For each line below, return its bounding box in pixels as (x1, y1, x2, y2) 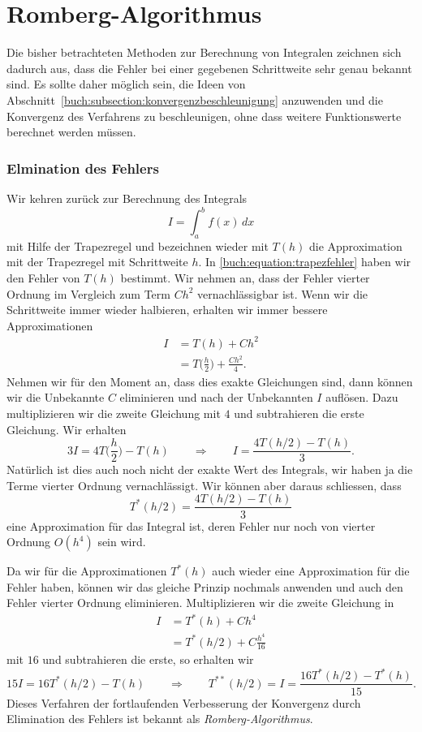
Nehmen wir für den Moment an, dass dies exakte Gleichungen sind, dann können (6, 372, 413, 390)
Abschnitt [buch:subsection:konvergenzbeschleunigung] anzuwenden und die (6, 91, 383, 108)
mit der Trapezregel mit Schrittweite (6, 253, 188, 270)
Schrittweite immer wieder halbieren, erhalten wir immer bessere (6, 301, 328, 318)
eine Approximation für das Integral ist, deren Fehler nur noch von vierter (6, 517, 376, 534)
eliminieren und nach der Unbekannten (119, 389, 313, 406)
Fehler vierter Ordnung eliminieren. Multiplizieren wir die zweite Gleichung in (6, 594, 394, 611)
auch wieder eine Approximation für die (212, 562, 410, 579)
